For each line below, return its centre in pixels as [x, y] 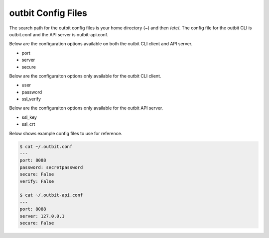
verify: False [37, 181]
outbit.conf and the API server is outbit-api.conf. [59, 34]
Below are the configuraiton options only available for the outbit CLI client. [85, 76]
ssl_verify [31, 99]
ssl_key [29, 117]
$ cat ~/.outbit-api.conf [51, 195]
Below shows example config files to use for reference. [66, 133]
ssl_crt [28, 124]
